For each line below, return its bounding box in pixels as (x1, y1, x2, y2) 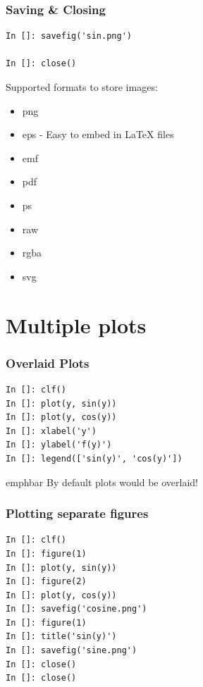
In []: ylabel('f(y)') (6, 440, 112, 450)
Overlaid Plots (6, 354, 90, 371)
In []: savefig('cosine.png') (6, 604, 147, 614)
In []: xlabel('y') (6, 426, 97, 436)
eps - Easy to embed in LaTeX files (22, 127, 174, 142)
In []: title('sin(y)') (6, 631, 117, 642)
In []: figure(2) (6, 576, 87, 587)
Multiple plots (6, 310, 147, 339)
